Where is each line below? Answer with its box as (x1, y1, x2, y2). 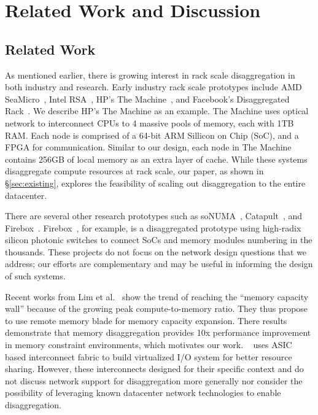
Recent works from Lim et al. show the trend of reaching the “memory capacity (5, 290, 309, 303)
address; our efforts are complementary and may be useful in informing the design (5, 257, 313, 270)
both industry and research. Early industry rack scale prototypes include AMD (5, 80, 302, 93)
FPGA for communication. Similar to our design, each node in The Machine (5, 141, 292, 153)
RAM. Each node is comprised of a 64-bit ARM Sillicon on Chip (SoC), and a (5, 128, 299, 141)
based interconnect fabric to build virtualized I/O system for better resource (5, 350, 292, 363)
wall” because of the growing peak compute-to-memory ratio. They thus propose (5, 302, 308, 315)
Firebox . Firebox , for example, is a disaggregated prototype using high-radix (5, 221, 301, 234)
